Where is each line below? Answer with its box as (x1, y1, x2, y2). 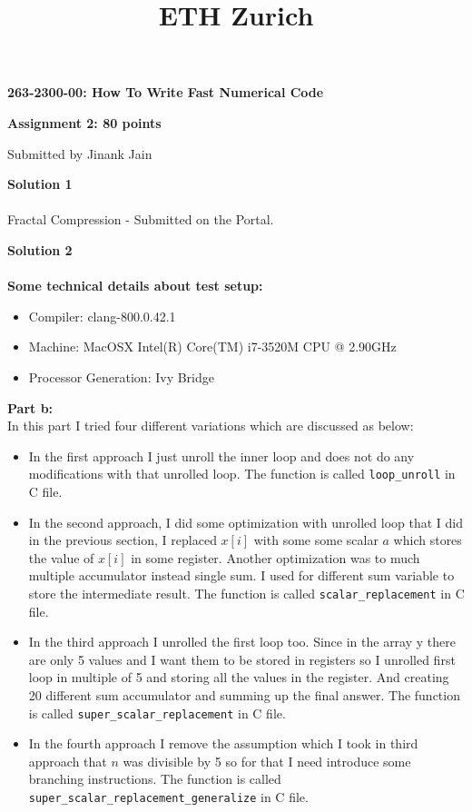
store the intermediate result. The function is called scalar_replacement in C (28, 583, 465, 602)
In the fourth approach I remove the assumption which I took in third (28, 734, 418, 753)
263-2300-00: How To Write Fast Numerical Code (7, 83, 324, 102)
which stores (393, 530, 462, 550)
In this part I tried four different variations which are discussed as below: (7, 416, 414, 435)
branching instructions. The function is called (28, 769, 281, 788)
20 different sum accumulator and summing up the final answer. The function (28, 685, 460, 704)
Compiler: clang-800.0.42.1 (28, 306, 176, 325)
